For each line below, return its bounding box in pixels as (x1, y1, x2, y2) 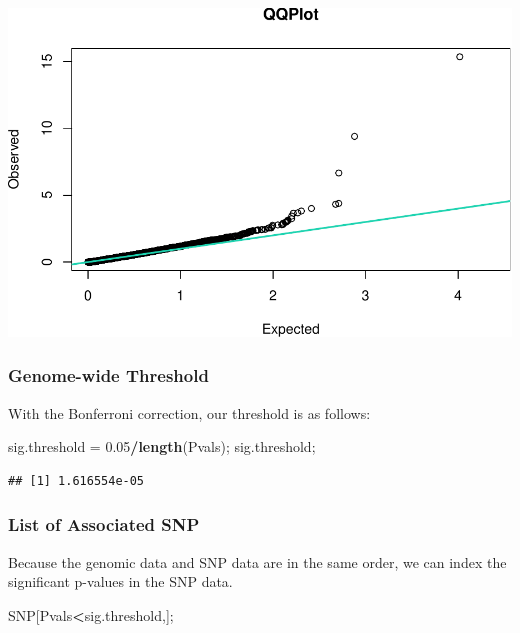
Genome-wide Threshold (8, 363, 209, 388)
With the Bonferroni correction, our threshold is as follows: (8, 402, 371, 423)
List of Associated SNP (8, 512, 200, 537)
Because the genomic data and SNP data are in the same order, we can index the (8, 551, 507, 572)
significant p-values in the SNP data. (8, 571, 233, 592)
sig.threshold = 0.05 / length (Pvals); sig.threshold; (8, 436, 316, 457)
